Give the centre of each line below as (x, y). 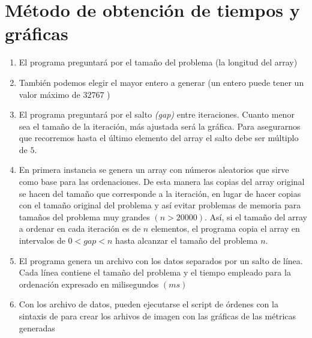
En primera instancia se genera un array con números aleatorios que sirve (154, 170)
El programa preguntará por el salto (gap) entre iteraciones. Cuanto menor (157, 114)
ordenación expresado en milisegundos (89, 284)
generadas (37, 327)
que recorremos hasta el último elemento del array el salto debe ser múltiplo (159, 138)
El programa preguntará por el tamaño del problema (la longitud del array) (158, 62)
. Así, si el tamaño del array (256, 216)
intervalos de (42, 240)
